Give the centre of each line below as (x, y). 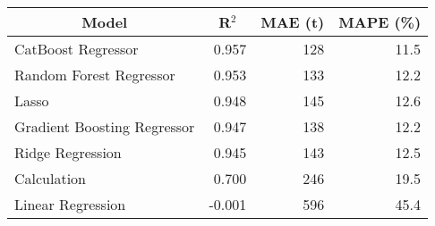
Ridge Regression (68, 152)
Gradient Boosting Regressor (105, 126)
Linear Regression (70, 204)
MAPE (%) (380, 22)
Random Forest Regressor (95, 75)
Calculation (51, 178)
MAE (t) (293, 22)
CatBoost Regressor (77, 49)
